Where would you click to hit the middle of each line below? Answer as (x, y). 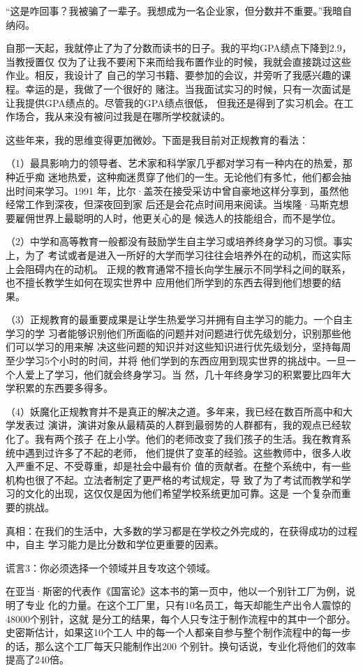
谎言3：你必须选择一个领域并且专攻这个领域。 (111, 567)
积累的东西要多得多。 (64, 388)
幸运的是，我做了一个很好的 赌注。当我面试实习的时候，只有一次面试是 (188, 88)
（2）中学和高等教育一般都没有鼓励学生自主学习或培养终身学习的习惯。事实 (179, 241)
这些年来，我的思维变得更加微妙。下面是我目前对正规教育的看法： (157, 139)
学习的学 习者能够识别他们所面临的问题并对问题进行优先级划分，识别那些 (173, 333)
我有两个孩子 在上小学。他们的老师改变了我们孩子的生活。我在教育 (188, 439)
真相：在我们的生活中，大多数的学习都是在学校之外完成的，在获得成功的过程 (181, 530)
